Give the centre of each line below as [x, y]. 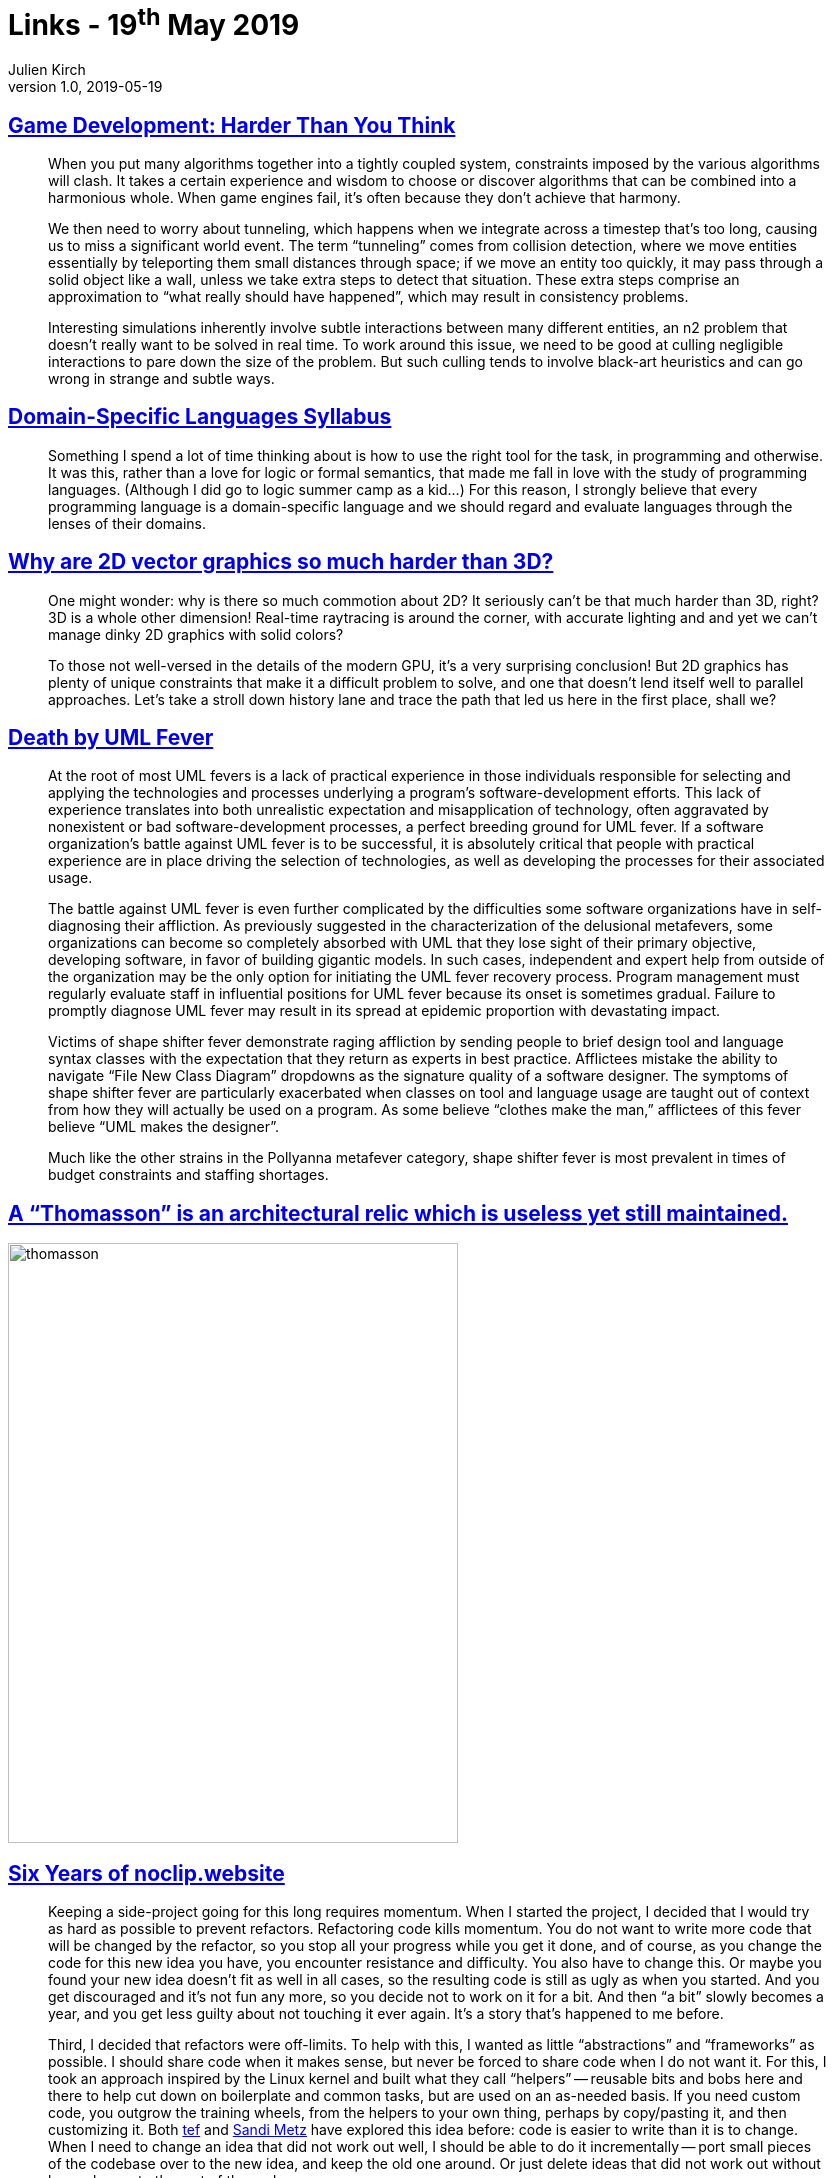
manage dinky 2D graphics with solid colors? [196, 634]
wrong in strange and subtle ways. [161, 378]
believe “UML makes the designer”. [163, 1127]
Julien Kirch [47, 70]
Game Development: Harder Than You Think [232, 125]
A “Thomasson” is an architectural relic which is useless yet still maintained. [398, 1213]
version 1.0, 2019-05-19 [85, 87]
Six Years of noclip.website [146, 1873]
